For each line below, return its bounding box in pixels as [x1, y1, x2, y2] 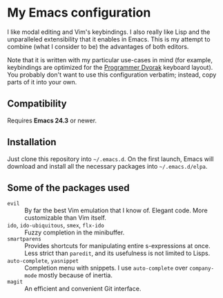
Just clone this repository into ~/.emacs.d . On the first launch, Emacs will [7, 154, 214, 163]
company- [188, 265, 215, 272]
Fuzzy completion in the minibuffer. [24, 228, 125, 236]
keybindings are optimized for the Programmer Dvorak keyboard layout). [7, 63, 213, 71]
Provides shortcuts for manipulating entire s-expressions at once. [24, 242, 211, 250]
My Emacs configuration [7, 5, 151, 21]
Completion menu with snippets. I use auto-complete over [24, 264, 188, 272]
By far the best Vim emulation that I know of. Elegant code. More [24, 206, 209, 215]
